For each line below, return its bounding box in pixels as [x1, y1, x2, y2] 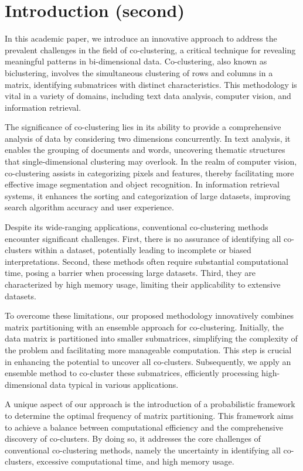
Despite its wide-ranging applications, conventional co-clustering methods [5, 221, 268, 233]
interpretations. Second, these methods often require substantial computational [5, 255, 288, 267]
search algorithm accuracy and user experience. [5, 201, 174, 213]
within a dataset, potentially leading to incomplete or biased [34, 244, 251, 256]
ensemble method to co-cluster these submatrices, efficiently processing [5, 367, 259, 379]
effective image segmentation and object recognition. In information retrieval [5, 178, 280, 190]
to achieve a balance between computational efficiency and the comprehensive [5, 421, 283, 433]
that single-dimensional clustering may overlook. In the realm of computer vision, [5, 155, 297, 168]
